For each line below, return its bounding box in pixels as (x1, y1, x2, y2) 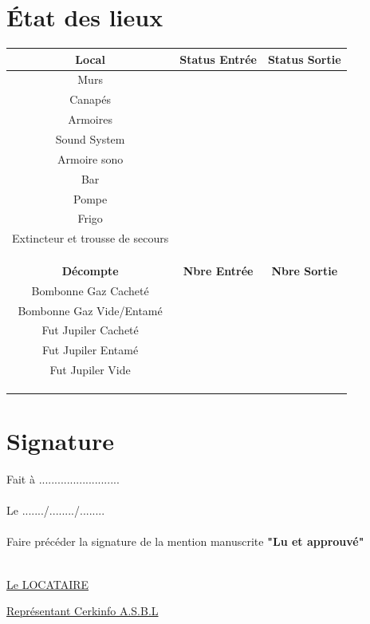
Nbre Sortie (271, 262, 338, 278)
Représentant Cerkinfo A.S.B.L (6, 602, 159, 619)
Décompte (61, 262, 119, 278)
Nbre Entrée (183, 262, 254, 278)
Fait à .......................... (6, 471, 120, 487)
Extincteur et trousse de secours (12, 230, 169, 247)
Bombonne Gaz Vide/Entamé (18, 302, 163, 318)
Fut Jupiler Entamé (42, 342, 139, 358)
